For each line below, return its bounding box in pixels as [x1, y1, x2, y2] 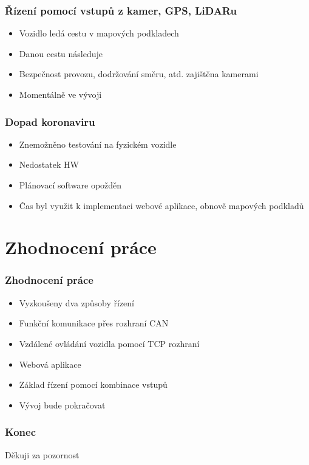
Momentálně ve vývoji [19, 88, 102, 100]
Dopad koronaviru [5, 114, 95, 129]
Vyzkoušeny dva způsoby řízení [19, 296, 134, 309]
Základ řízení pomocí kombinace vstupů [19, 378, 168, 391]
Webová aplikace [19, 357, 81, 370]
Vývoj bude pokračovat [19, 398, 106, 411]
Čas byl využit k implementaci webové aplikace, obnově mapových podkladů [19, 199, 304, 212]
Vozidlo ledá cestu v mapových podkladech [19, 27, 179, 40]
